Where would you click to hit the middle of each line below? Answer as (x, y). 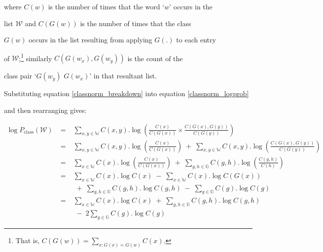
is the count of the (155, 58)
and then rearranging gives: (45, 110)
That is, (28, 240)
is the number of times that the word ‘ (106, 6)
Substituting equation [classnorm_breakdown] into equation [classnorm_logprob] (126, 93)
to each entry (196, 40)
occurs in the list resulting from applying (90, 40)
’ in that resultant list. (123, 76)
